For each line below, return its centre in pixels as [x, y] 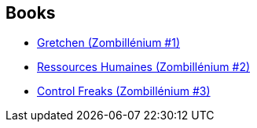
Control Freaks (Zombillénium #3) [124, 91]
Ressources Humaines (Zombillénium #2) [144, 67]
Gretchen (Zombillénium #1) [109, 43]
